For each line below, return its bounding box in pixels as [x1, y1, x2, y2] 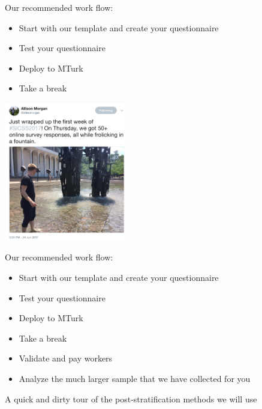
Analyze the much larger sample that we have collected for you [19, 372, 251, 384]
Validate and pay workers [19, 352, 113, 364]
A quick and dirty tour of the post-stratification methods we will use [5, 392, 257, 405]
